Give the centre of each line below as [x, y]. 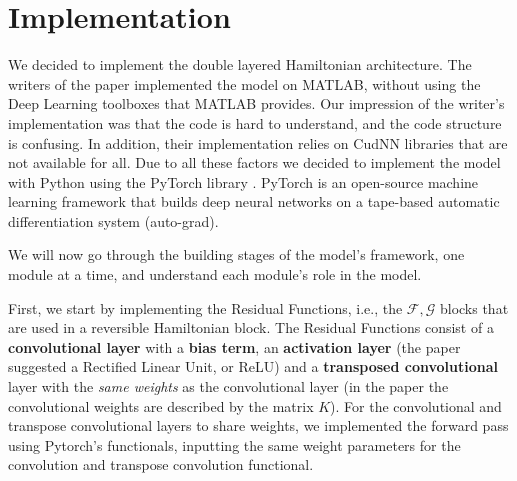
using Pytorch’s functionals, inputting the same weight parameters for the [234, 444]
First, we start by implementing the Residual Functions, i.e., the [205, 307]
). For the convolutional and [416, 405]
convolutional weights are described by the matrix [161, 405]
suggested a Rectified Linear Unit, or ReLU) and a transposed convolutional [253, 366]
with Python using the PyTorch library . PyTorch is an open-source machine [243, 181]
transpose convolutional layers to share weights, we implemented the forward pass [258, 425]
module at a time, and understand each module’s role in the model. [215, 274]
